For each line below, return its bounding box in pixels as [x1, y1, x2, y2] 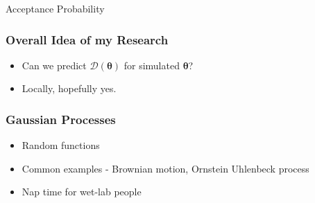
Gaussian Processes [6, 110, 116, 127]
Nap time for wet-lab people [22, 184, 142, 199]
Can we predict [22, 58, 87, 72]
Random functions [22, 138, 100, 152]
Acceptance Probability [6, 1, 105, 15]
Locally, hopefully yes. [22, 81, 117, 96]
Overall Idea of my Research [6, 30, 169, 48]
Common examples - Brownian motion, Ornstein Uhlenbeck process [22, 161, 309, 175]
